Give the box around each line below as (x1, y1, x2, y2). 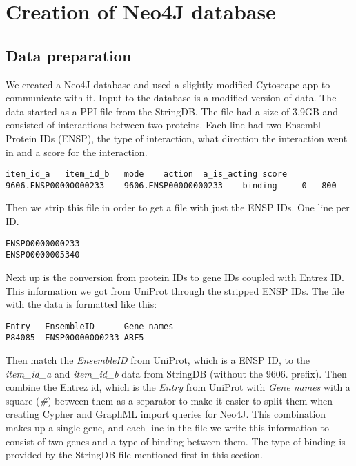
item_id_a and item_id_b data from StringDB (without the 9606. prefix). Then (6, 366, 347, 380)
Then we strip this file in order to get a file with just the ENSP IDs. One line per (6, 200, 350, 215)
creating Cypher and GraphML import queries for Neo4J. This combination (6, 407, 326, 421)
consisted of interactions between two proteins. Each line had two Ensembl (6, 117, 321, 132)
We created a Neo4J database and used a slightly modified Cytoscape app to (6, 77, 330, 91)
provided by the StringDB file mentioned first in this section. (6, 447, 263, 462)
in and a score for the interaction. (6, 144, 148, 159)
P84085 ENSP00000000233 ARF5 (6, 333, 144, 343)
